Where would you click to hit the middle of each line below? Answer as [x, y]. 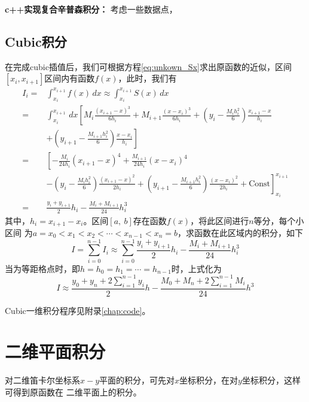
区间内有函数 [70, 78]
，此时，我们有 [147, 78]
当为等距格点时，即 [42, 268]
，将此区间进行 [220, 220]
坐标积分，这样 [271, 380]
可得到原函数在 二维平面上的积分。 [73, 392]
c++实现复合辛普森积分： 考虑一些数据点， [91, 9]
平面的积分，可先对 [137, 380]
